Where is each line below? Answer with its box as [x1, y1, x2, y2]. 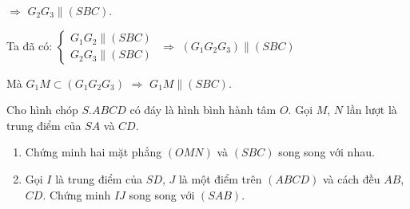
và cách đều [323, 170, 380, 187]
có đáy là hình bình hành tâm [129, 101, 277, 118]
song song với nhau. [278, 144, 375, 160]
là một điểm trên [178, 170, 262, 187]
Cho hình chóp [6, 101, 78, 118]
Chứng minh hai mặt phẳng [25, 144, 162, 160]
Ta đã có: [6, 37, 53, 53]
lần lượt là [346, 101, 397, 118]
